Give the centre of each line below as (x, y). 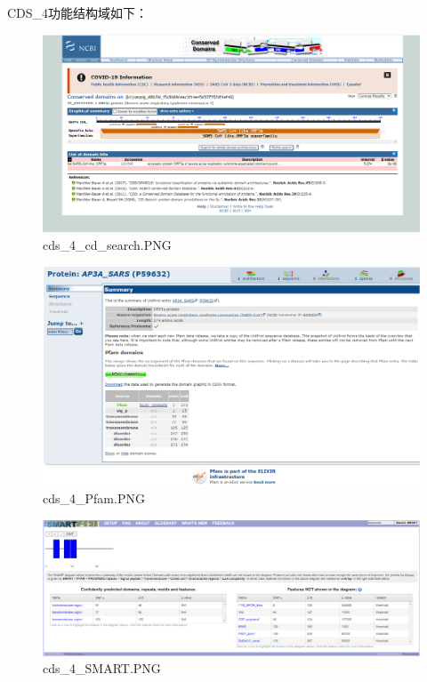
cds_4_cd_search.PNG (107, 244)
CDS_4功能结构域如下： (78, 12)
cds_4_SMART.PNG (102, 668)
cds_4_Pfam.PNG (94, 498)
